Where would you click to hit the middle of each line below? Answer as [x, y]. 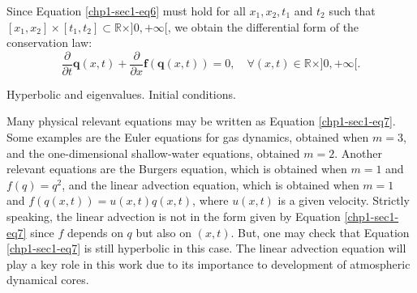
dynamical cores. [48, 280]
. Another [358, 153]
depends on [95, 232]
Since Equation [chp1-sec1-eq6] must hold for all [126, 11]
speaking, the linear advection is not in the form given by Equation [174, 216]
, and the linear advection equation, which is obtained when [211, 184]
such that [352, 11]
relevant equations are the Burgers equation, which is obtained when [177, 169]
